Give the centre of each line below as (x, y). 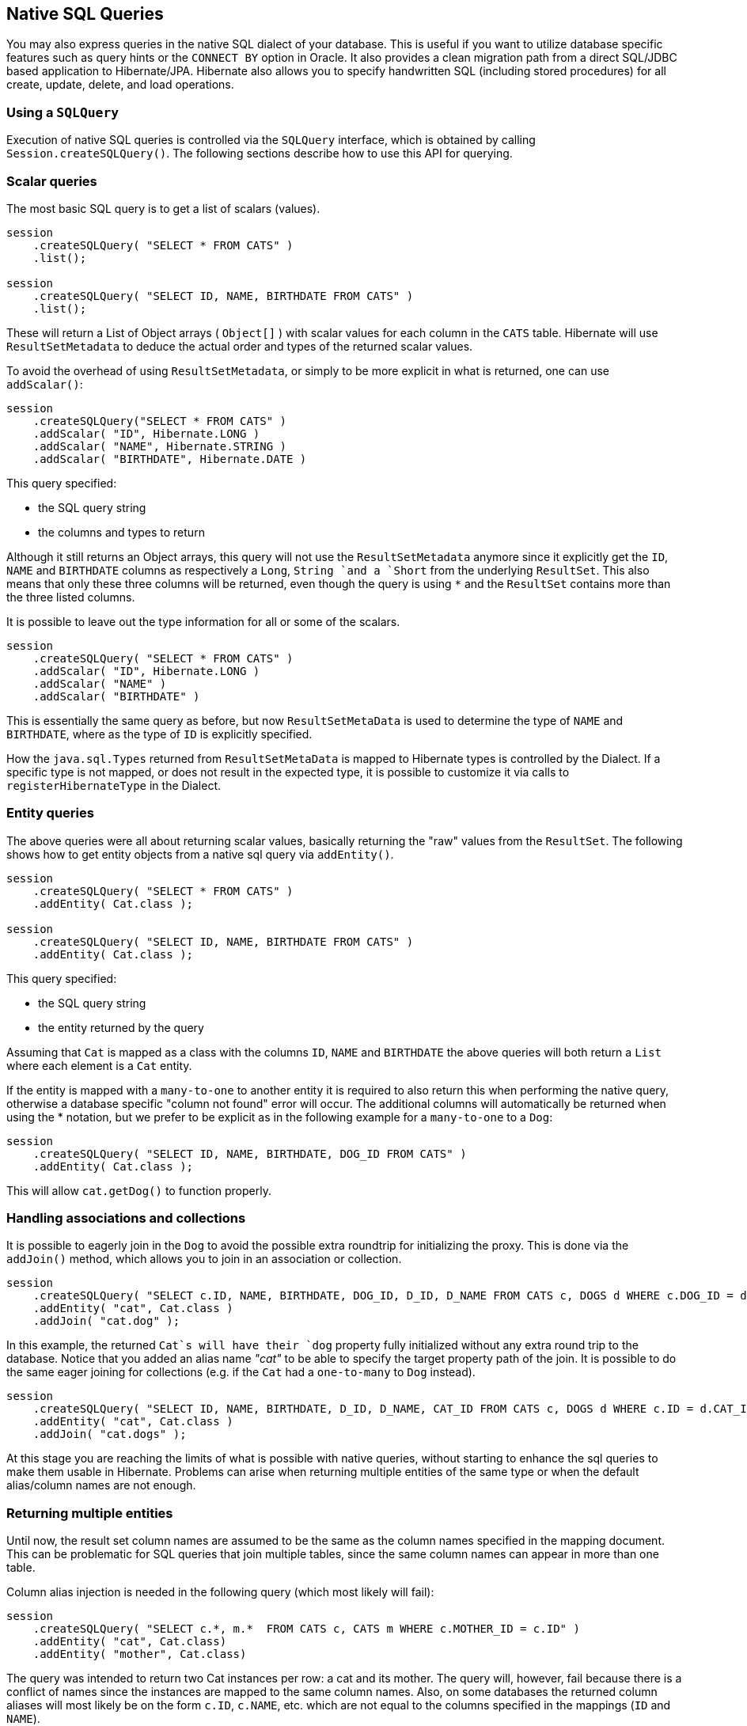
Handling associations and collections (126, 1218)
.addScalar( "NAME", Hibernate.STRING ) (160, 446)
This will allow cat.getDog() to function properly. (139, 1190)
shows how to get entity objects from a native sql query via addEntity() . (200, 854)
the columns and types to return (121, 532)
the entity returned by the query (121, 1027)
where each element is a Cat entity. (99, 1065)
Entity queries (50, 813)
